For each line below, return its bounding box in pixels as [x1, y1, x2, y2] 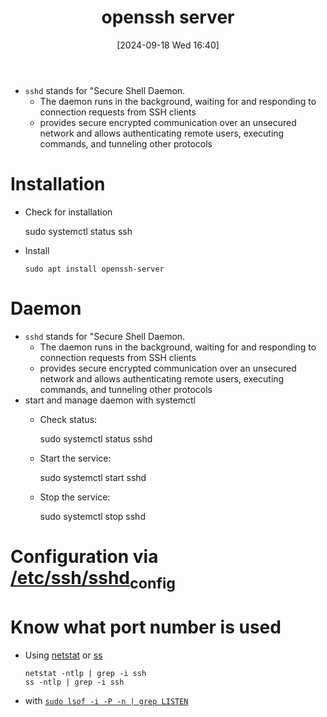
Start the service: [39, 452, 112, 464]
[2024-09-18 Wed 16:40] [116, 39, 220, 51]
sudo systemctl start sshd [39, 471, 147, 483]
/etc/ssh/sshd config [10, 567, 177, 593]
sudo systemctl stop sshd [39, 510, 146, 522]
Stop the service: [39, 491, 111, 503]
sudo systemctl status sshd [39, 432, 153, 445]
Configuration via [10, 546, 159, 568]
